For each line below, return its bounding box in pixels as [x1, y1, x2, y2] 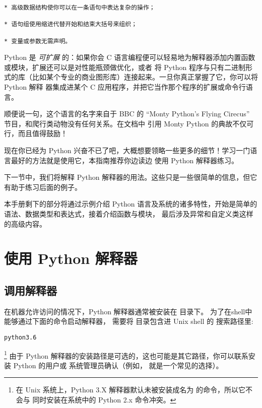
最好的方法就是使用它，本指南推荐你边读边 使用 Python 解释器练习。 [11, 155, 238, 165]
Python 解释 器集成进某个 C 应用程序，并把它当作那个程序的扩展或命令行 [4, 82, 246, 92]
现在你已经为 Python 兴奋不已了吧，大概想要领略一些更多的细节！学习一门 [4, 145, 250, 156]
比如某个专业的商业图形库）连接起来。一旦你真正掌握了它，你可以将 [32, 72, 258, 82]
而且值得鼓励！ [18, 128, 68, 139]
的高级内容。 [4, 218, 46, 229]
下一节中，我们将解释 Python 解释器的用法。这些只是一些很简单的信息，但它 [4, 172, 257, 182]
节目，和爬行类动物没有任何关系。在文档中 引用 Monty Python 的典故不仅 [4, 118, 247, 128]
